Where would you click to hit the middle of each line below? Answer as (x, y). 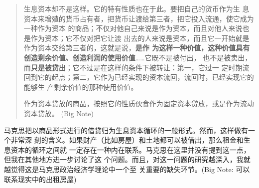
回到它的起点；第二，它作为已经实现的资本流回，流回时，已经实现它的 (139, 77)
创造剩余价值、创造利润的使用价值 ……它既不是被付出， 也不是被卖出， (138, 57)
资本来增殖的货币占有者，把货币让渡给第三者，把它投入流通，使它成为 (139, 18)
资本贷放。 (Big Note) (59, 113)
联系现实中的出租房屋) (40, 179)
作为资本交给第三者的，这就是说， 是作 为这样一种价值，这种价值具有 (137, 48)
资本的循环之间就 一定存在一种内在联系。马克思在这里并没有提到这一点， (130, 149)
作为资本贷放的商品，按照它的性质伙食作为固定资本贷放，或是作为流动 (139, 103)
